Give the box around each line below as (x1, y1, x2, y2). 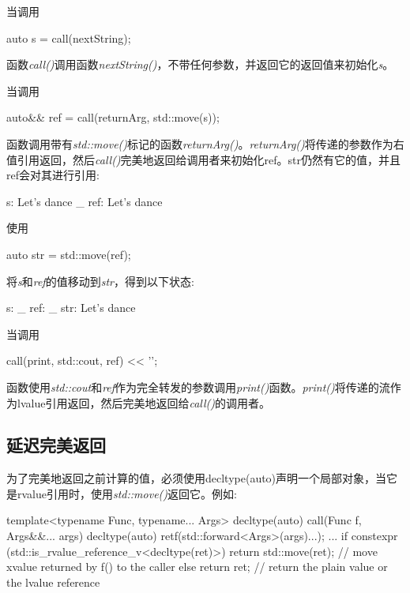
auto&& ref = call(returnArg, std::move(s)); (6, 109, 220, 126)
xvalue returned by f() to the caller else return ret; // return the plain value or (6, 558, 388, 575)
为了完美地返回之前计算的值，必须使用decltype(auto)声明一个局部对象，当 (6, 470, 387, 486)
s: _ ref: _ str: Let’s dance (6, 299, 136, 316)
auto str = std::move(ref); (6, 246, 131, 262)
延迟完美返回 (6, 433, 106, 457)
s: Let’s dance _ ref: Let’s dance (6, 193, 163, 209)
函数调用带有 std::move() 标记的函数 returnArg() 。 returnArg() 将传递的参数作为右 (6, 135, 404, 152)
